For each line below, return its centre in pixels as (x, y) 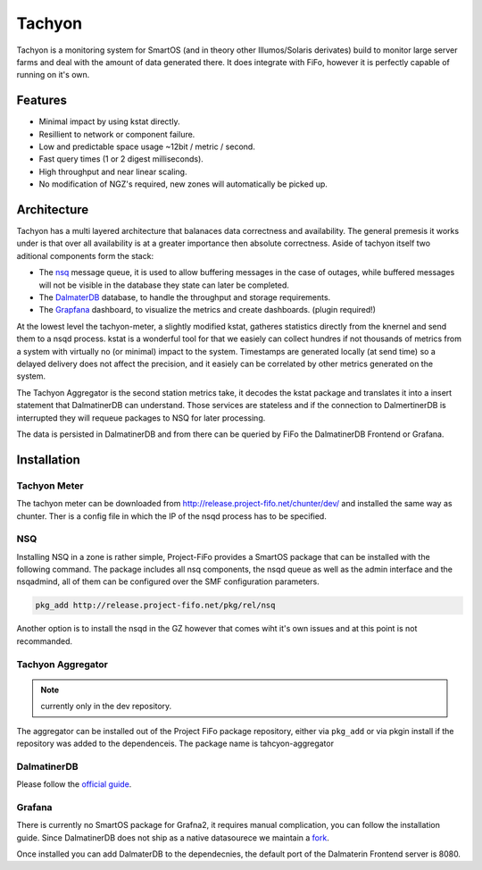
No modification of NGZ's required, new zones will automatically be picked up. (183, 184)
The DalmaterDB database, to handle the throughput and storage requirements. (185, 297)
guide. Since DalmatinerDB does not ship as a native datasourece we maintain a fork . (173, 837)
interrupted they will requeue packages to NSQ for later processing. (141, 418)
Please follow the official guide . (74, 784)
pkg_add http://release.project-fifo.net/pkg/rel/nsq (155, 606)
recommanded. (45, 641)
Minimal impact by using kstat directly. (109, 121)
